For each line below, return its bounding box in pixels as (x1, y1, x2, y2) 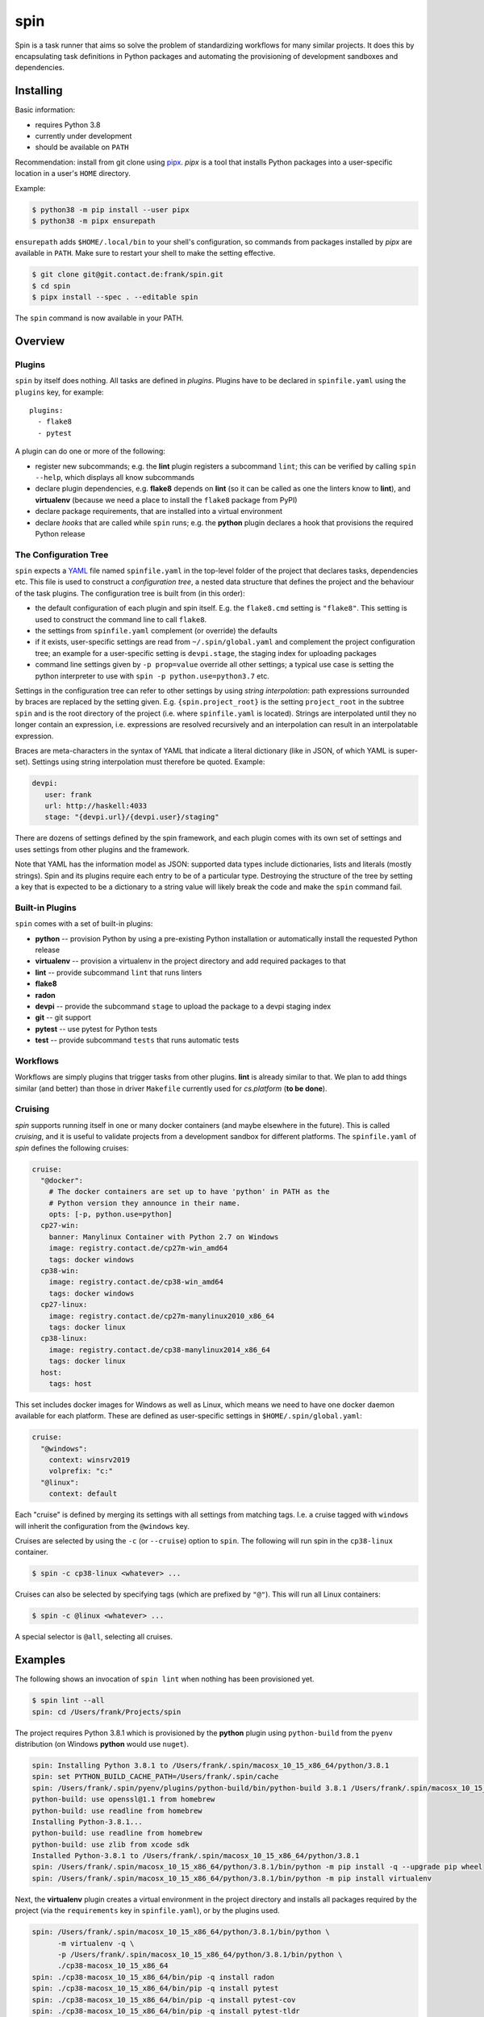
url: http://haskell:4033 (44, 801, 148, 811)
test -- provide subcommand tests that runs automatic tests (35, 1035, 240, 1045)
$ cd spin (31, 281, 71, 290)
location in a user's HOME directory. (15, 169, 131, 178)
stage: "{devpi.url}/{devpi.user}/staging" (44, 812, 219, 822)
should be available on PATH (35, 142, 129, 152)
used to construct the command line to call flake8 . (35, 614, 207, 624)
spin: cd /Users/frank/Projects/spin (31, 1707, 181, 1716)
